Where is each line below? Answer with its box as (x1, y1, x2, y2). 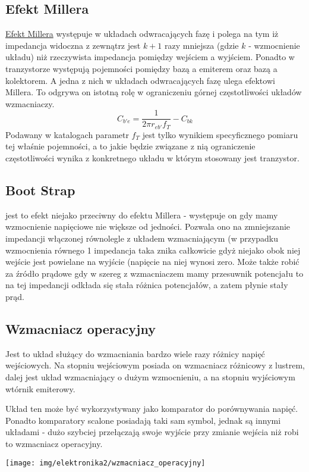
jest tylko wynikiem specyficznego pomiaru (142, 128, 298, 140)
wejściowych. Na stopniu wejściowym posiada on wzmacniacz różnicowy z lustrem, (5, 359, 305, 371)
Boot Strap (5, 181, 75, 199)
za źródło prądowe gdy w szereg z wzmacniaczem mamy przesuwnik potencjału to (5, 267, 304, 279)
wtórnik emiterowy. (5, 382, 75, 395)
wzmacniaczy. (5, 97, 55, 110)
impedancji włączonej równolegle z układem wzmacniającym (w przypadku (5, 232, 279, 245)
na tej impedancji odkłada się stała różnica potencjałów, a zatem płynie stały (5, 279, 288, 291)
